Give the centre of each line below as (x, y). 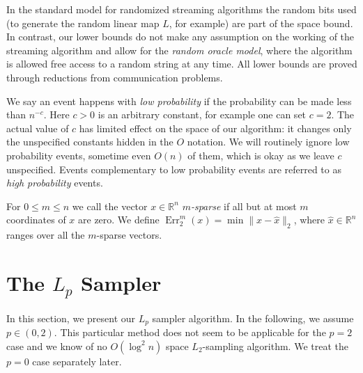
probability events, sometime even (79, 155)
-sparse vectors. (129, 235)
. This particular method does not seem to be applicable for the (190, 332)
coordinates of (36, 220)
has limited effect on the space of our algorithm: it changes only (215, 128)
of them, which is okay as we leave (261, 155)
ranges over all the (46, 235)
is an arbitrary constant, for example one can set (202, 114)
